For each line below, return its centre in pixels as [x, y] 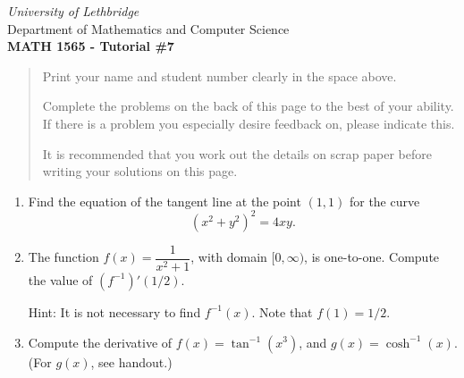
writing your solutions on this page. [140, 171]
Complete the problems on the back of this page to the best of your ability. [248, 106]
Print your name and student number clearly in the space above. [219, 76]
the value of [60, 279]
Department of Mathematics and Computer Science [148, 28]
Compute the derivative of [100, 342]
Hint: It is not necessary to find [114, 311]
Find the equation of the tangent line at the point [165, 201]
